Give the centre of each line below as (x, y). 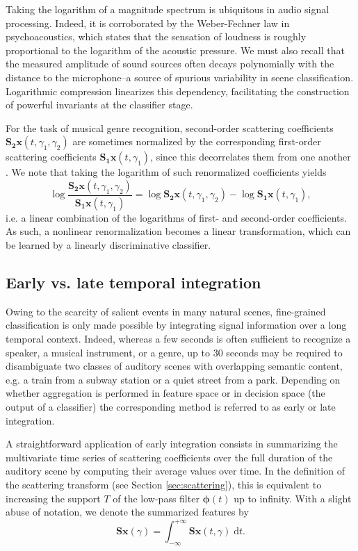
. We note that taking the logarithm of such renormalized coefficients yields (166, 172)
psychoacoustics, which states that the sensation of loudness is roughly (156, 36)
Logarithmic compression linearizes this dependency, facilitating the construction (178, 91)
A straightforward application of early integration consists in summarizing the (172, 444)
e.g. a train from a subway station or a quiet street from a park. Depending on (173, 379)
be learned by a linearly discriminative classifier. (108, 245)
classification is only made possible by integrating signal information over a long (176, 325)
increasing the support (53, 498)
